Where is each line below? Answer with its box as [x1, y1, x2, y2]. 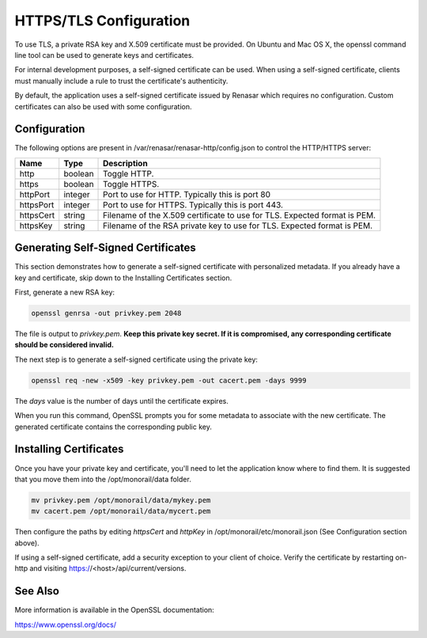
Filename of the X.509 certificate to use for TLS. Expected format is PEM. [103, 210, 376, 221]
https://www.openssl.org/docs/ [14, 620, 116, 629]
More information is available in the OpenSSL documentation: [14, 606, 215, 615]
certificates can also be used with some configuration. [14, 101, 193, 111]
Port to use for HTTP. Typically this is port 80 [103, 188, 271, 199]
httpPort [19, 188, 51, 199]
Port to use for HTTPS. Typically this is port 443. [103, 199, 284, 210]
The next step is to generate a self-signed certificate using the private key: [14, 355, 259, 364]
